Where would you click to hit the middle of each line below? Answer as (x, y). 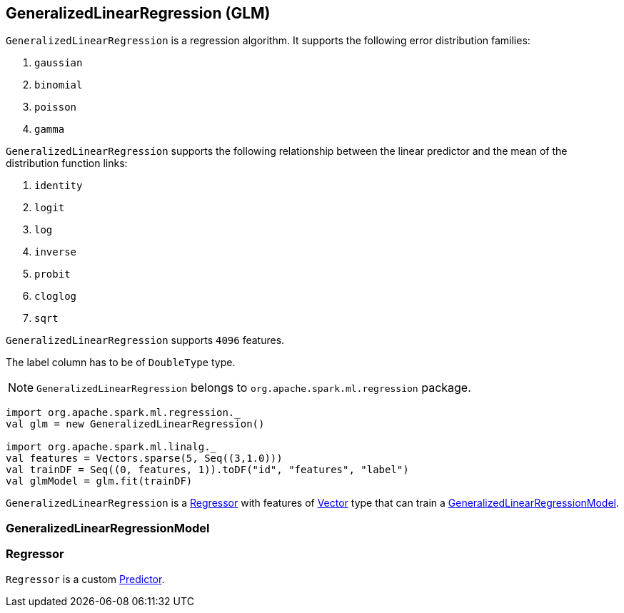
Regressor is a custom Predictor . (85, 579)
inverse (56, 252)
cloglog (56, 297)
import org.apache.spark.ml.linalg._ (111, 447)
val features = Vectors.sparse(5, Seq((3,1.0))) (144, 459)
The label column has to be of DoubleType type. (121, 363)
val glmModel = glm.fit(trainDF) (99, 481)
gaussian (59, 63)
